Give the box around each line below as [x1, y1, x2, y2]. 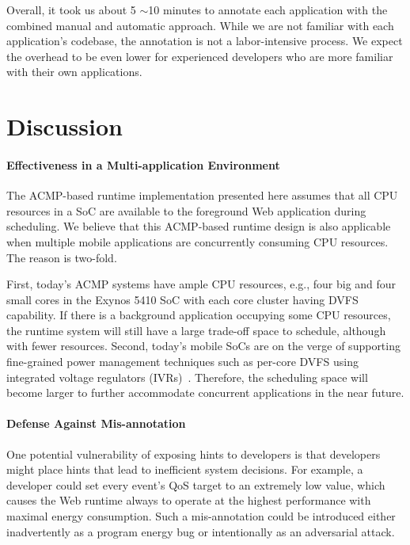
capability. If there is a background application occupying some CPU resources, [6, 307, 391, 323]
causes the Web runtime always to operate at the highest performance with [6, 492, 371, 509]
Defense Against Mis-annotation [6, 415, 186, 432]
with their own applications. [6, 63, 142, 80]
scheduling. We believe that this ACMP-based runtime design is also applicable [6, 218, 391, 234]
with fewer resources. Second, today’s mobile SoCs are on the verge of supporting [6, 337, 401, 354]
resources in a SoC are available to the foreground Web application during [6, 202, 366, 219]
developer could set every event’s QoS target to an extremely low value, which [6, 476, 385, 493]
